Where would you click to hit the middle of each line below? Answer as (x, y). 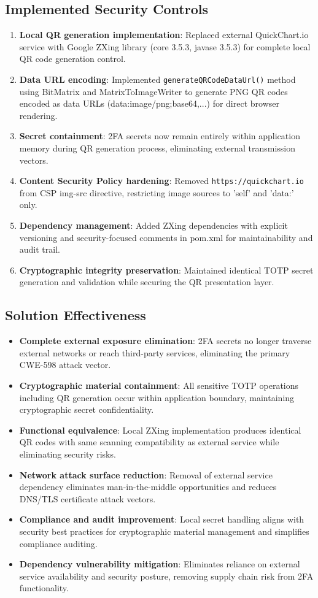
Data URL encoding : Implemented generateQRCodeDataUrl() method (157, 79)
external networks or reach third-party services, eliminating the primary (155, 352)
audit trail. (40, 249)
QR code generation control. (72, 59)
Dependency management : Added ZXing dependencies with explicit (153, 225)
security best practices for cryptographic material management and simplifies (164, 531)
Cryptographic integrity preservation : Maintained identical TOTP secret (166, 270)
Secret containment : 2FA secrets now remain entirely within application (160, 136)
